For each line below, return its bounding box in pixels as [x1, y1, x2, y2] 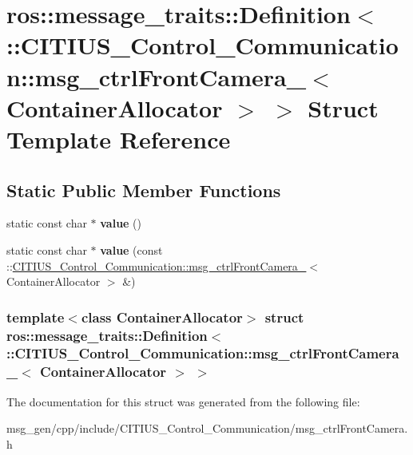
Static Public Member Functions [6, 177, 281, 202]
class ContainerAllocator [81, 307, 243, 326]
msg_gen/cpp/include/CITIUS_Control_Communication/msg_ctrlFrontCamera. [6, 420, 408, 437]
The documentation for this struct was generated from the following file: [6, 393, 360, 409]
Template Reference [6, 122, 231, 155]
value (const [100, 241, 163, 258]
